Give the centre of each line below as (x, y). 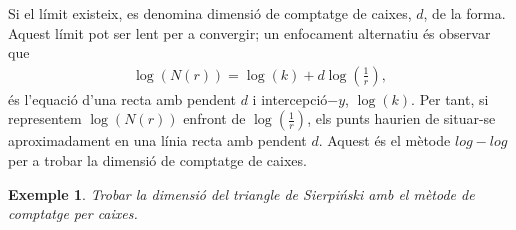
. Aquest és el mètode (384, 140)
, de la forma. (464, 13)
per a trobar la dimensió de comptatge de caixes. (157, 160)
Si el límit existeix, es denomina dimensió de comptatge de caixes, (210, 13)
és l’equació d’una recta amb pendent (122, 98)
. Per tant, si (450, 98)
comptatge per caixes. (73, 213)
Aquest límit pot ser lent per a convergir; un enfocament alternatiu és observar (249, 32)
